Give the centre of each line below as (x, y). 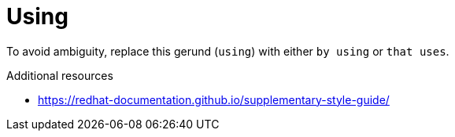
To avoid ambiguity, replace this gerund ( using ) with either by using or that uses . (228, 51)
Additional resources (60, 75)
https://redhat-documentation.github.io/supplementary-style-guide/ (214, 99)
